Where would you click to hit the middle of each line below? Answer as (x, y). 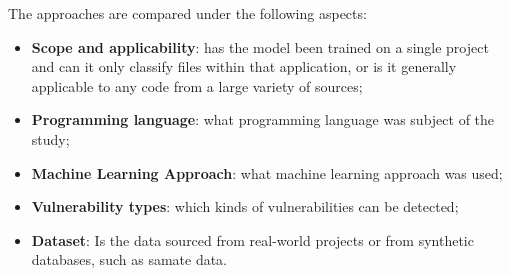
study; (50, 138)
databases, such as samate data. (129, 259)
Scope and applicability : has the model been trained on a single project (260, 46)
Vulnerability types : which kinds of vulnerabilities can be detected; (245, 206)
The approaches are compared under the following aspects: (187, 13)
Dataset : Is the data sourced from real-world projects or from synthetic (252, 239)
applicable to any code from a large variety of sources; (197, 85)
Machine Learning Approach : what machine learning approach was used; (267, 172)
